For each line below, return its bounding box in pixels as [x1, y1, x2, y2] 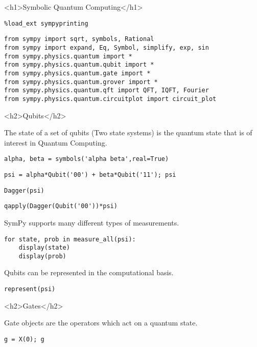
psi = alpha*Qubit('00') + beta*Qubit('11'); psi [4, 171, 176, 178]
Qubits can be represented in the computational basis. [4, 267, 174, 278]
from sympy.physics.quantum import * [4, 52, 132, 60]
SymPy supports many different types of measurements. [4, 217, 179, 228]
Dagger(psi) [4, 187, 44, 194]
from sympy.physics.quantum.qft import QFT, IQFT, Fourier [4, 87, 209, 94]
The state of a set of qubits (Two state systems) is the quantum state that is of [4, 127, 252, 138]
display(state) [18, 244, 70, 252]
